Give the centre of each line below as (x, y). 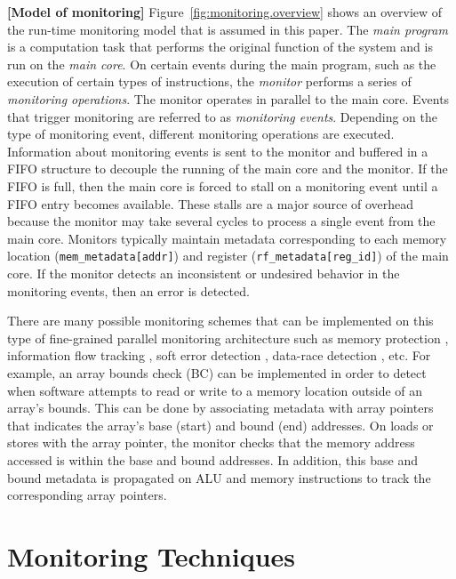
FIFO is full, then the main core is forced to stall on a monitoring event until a (223, 185)
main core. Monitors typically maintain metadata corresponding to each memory (227, 238)
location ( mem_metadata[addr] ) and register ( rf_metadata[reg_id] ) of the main (228, 256)
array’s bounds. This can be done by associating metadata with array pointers (220, 408)
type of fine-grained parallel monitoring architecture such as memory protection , (228, 338)
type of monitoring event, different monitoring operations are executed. (201, 134)
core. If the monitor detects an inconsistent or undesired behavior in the (204, 273)
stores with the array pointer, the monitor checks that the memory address (211, 442)
